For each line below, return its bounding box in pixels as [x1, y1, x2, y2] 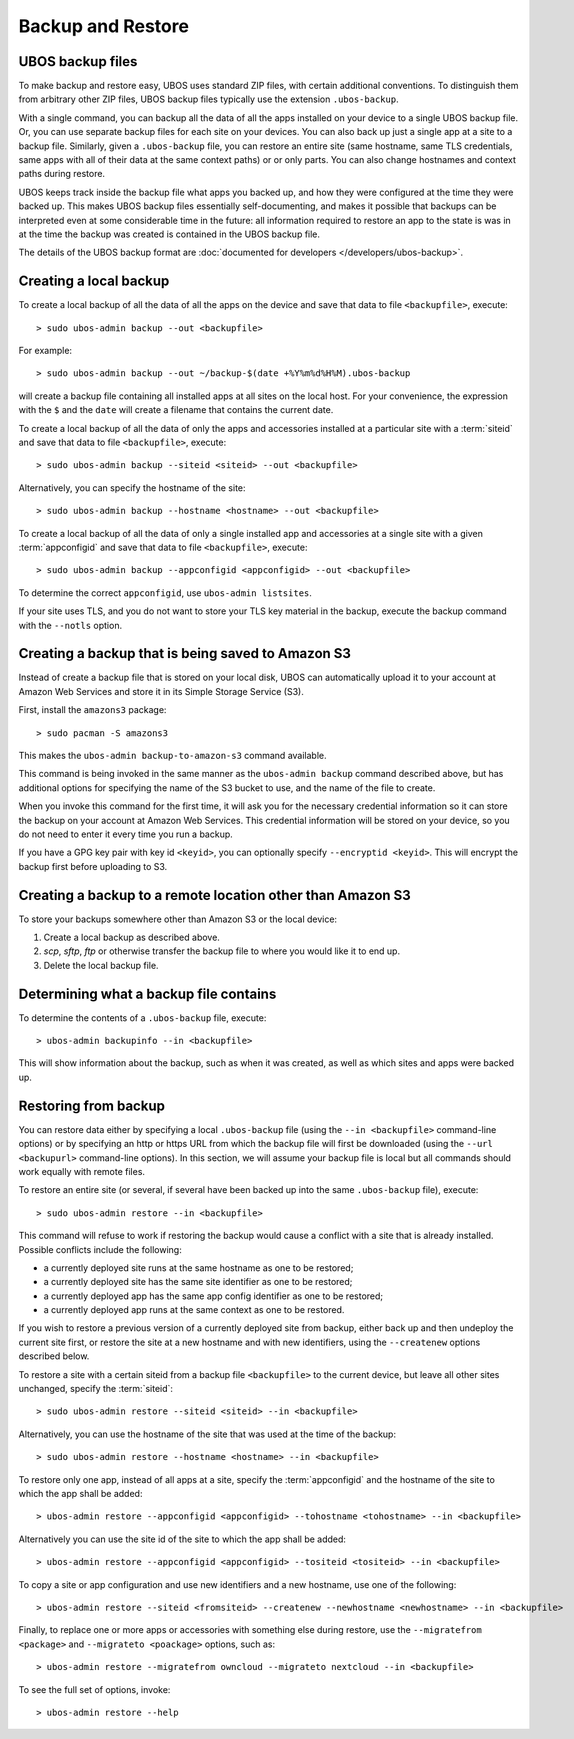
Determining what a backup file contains [18, 985, 277, 1002]
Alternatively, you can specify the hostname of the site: [18, 481, 246, 494]
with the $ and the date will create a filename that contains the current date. [18, 404, 334, 416]
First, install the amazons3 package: [18, 704, 167, 716]
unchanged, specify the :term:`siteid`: [18, 1383, 174, 1395]
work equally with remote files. [18, 1165, 145, 1177]
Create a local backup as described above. [43, 931, 220, 944]
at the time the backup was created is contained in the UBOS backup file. [18, 228, 320, 240]
